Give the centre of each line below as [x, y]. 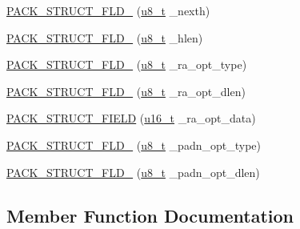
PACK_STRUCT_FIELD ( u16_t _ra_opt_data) [131, 118]
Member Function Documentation [150, 215]
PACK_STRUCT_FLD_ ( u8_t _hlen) [105, 37]
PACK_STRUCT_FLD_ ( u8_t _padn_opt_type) [134, 145]
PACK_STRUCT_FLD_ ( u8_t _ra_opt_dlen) [126, 91]
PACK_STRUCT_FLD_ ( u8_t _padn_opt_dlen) [133, 172]
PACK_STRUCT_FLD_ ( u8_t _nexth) [108, 10]
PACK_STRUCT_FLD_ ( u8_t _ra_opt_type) [127, 64]
